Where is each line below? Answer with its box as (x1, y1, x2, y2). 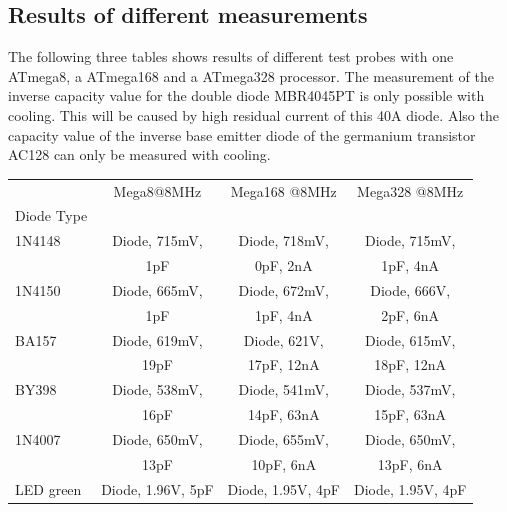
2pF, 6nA (381, 304, 440, 325)
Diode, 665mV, (112, 279, 203, 300)
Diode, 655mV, (238, 428, 329, 449)
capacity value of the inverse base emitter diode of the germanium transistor (8, 124, 476, 145)
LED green (15, 478, 82, 499)
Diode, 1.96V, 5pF (101, 478, 214, 499)
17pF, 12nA (247, 354, 320, 375)
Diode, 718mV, (238, 230, 329, 251)
